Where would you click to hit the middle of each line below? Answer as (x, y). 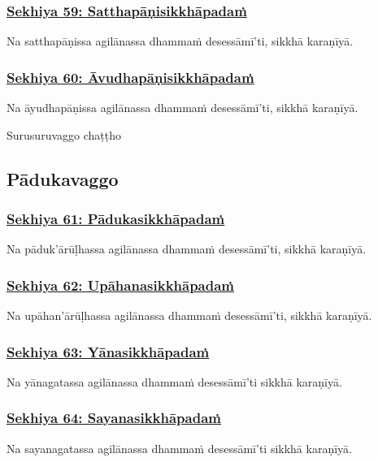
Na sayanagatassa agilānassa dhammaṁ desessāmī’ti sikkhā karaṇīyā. (179, 448)
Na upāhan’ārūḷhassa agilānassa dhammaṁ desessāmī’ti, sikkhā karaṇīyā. (189, 315)
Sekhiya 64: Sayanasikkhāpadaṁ (114, 418)
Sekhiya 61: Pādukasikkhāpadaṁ (116, 218)
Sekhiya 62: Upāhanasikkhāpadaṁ (121, 285)
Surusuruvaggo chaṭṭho (64, 134)
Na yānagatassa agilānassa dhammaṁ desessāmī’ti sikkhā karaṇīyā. (174, 381)
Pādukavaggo (63, 178)
